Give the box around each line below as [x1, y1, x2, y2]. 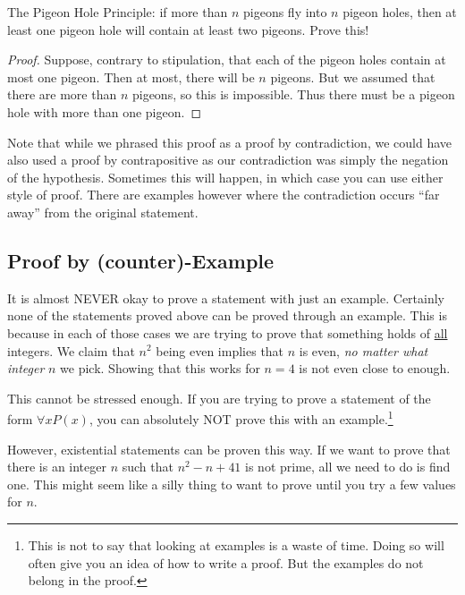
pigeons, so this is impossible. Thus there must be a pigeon [131, 85, 455, 104]
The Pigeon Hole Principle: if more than [7, 3, 228, 21]
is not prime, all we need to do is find [245, 457, 451, 476]
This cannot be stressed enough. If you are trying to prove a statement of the [7, 388, 431, 407]
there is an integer [7, 457, 106, 476]
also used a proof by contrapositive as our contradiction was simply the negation [7, 150, 449, 169]
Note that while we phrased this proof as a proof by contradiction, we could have [7, 132, 452, 151]
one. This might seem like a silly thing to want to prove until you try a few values [7, 474, 456, 493]
